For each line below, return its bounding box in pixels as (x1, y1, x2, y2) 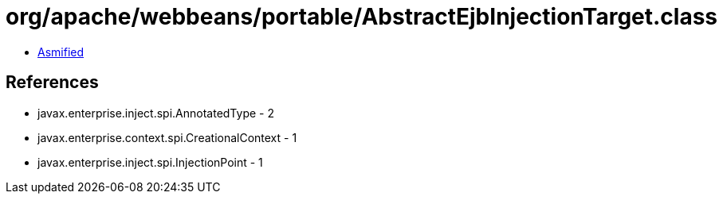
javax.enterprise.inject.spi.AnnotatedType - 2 (37, 106, 274, 120)
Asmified (37, 44, 84, 59)
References (6, 72, 99, 93)
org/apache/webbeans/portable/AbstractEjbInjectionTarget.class (6, 3, 718, 30)
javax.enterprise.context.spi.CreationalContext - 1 (37, 130, 297, 144)
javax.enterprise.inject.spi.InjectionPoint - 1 (37, 155, 263, 169)
